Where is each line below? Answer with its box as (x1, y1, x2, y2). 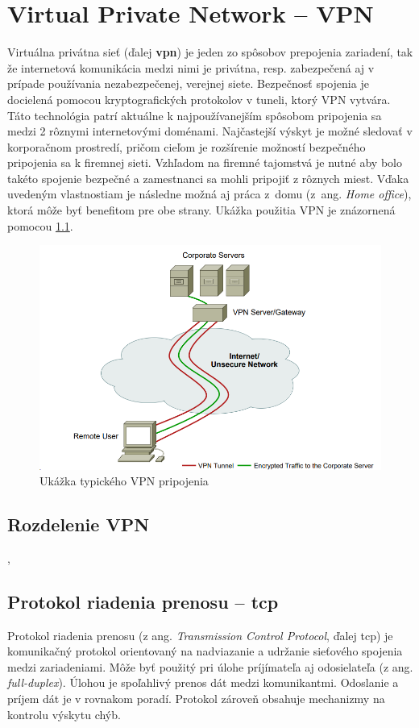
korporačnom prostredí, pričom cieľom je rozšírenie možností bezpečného (7, 138, 366, 155)
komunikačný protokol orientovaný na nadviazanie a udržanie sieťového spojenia (7, 643, 403, 659)
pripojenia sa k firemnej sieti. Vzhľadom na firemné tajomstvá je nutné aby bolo (7, 154, 402, 171)
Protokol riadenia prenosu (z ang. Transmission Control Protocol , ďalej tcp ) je (7, 626, 393, 643)
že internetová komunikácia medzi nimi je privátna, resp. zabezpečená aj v (7, 59, 375, 76)
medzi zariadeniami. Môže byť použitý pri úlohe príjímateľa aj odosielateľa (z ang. (7, 658, 413, 675)
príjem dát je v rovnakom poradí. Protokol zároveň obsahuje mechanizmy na (7, 690, 385, 707)
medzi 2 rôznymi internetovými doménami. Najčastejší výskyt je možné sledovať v (7, 123, 413, 139)
